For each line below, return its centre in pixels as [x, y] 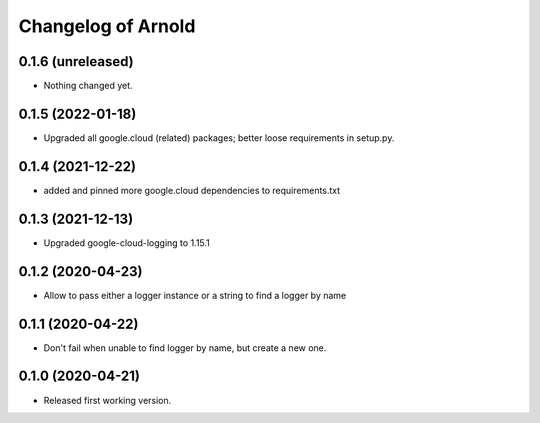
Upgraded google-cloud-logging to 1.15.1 [126, 242]
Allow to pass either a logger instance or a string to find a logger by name [195, 295]
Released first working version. [107, 400]
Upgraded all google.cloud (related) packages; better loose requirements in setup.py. [219, 137]
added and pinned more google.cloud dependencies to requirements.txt [192, 190]
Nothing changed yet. [88, 86]
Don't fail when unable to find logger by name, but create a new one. [185, 347]
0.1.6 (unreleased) [76, 61]
